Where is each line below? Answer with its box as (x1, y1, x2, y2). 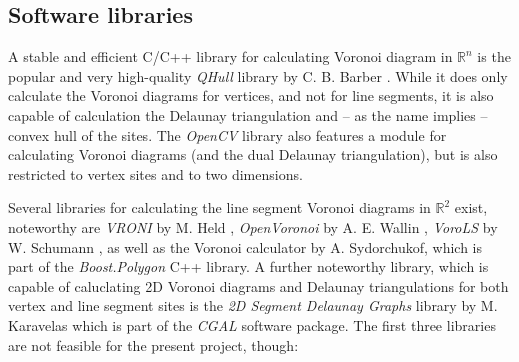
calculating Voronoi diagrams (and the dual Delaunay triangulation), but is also (8, 144, 498, 165)
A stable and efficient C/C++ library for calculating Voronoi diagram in (8, 46, 453, 67)
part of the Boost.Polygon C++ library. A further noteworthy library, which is (8, 256, 489, 277)
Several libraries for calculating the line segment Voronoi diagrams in (8, 197, 431, 218)
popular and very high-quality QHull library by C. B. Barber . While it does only (8, 65, 508, 86)
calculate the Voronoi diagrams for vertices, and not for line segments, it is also (8, 85, 494, 106)
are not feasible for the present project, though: (8, 334, 299, 355)
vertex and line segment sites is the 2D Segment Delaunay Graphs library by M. (8, 295, 498, 316)
